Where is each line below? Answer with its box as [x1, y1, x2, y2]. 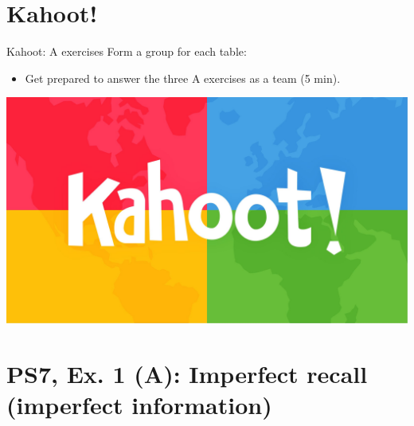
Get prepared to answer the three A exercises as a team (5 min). [25, 69, 341, 86]
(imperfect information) [6, 388, 272, 420]
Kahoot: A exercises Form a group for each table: [6, 43, 247, 60]
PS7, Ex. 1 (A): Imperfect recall [6, 357, 368, 389]
